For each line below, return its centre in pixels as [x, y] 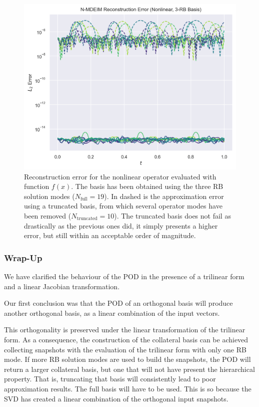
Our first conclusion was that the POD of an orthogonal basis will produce [118, 303]
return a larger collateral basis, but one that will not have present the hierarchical [129, 369]
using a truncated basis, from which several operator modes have [123, 206]
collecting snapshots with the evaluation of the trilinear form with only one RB [125, 349]
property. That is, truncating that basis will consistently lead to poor [110, 379]
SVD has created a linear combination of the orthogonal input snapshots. [116, 398]
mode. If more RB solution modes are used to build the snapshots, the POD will [127, 359]
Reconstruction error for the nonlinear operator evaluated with [120, 176]
